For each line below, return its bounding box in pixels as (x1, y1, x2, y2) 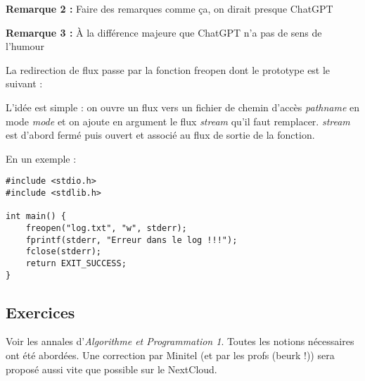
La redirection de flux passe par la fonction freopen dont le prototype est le (6, 62, 331, 77)
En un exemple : (6, 151, 77, 165)
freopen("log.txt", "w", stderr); (25, 223, 187, 233)
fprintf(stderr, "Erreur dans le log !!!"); (25, 235, 238, 245)
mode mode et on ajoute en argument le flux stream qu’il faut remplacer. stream (6, 113, 350, 128)
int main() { (6, 211, 66, 222)
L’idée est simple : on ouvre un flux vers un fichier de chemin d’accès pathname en (6, 99, 360, 114)
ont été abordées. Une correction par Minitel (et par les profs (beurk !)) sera (6, 348, 335, 363)
